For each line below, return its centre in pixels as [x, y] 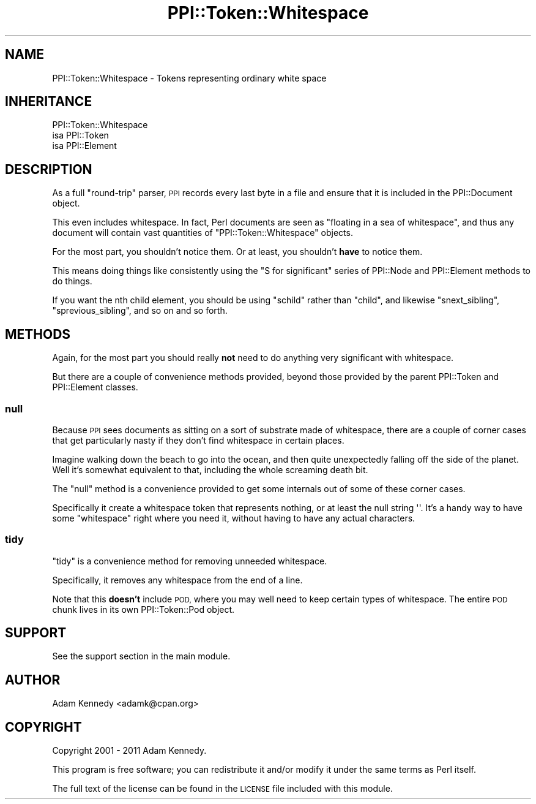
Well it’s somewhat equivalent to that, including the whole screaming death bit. [210, 469]
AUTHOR [33, 680]
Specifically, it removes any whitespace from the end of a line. [177, 580]
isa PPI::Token [80, 135]
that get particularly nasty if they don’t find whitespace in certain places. [198, 440]
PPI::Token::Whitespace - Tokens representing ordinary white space [189, 78]
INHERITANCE [49, 102]
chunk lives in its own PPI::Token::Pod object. [143, 609]
